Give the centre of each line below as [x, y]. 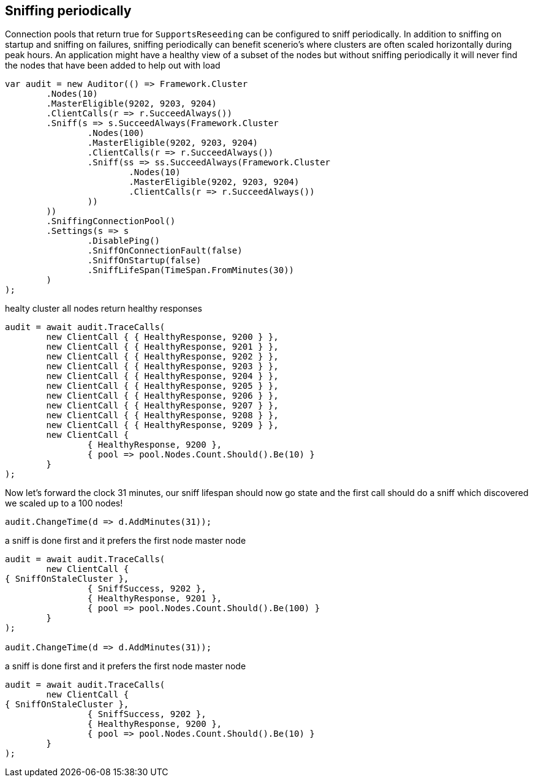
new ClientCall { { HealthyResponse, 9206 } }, [162, 396]
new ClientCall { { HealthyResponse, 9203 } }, [162, 367]
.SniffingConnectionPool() [111, 221]
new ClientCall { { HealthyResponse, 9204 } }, [162, 376]
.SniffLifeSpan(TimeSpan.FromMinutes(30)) [191, 270]
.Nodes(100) [116, 133]
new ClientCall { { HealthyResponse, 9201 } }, [162, 347]
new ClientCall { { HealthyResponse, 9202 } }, [162, 357]
